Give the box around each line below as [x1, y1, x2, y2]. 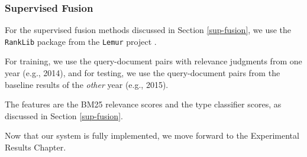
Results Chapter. [5, 141, 66, 153]
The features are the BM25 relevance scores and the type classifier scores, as [5, 98, 282, 110]
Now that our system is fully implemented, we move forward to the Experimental [5, 129, 299, 142]
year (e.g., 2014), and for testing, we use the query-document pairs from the [5, 67, 280, 79]
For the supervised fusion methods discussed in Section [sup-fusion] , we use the [5, 24, 292, 36]
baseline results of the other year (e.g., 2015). [5, 78, 169, 90]
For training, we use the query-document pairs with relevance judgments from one [5, 55, 302, 67]
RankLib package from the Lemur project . [5, 35, 157, 47]
